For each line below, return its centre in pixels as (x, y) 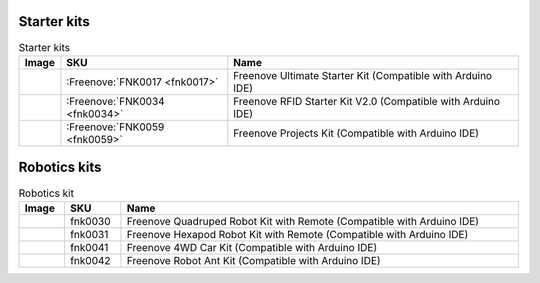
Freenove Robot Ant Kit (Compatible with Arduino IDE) (253, 260)
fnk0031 (89, 234)
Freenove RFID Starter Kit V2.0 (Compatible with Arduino (366, 101)
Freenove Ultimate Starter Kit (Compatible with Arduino (363, 75)
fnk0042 (90, 260)
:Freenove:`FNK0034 (115, 101)
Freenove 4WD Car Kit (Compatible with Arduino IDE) (252, 247)
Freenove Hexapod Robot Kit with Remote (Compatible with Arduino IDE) (297, 234)
